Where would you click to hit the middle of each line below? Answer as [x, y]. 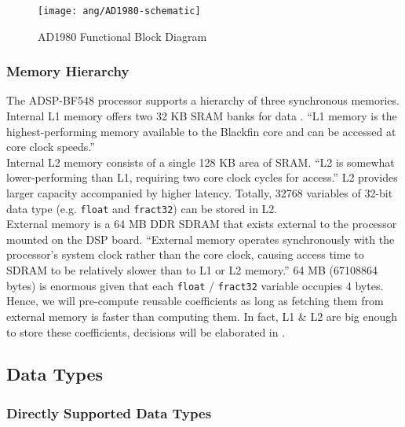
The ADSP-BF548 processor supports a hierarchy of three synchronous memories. [203, 100]
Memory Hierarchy [68, 71]
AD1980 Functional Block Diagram [122, 36]
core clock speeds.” [51, 147]
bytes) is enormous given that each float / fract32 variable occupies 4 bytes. [195, 285]
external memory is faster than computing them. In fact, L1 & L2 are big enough [202, 316]
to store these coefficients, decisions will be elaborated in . [146, 331]
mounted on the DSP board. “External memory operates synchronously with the [201, 239]
